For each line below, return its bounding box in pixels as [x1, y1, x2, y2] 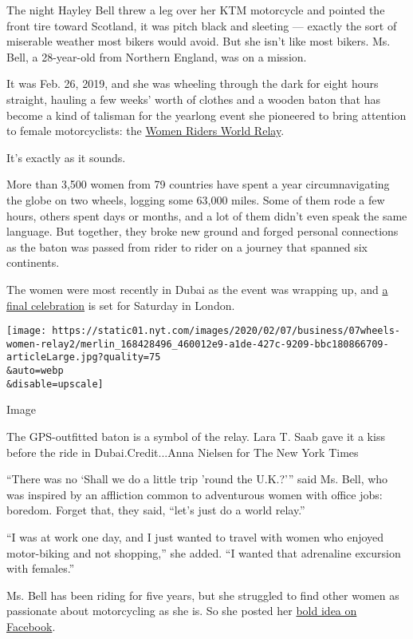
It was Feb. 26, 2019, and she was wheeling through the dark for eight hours [6, 75, 379, 92]
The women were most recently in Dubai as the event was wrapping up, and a [6, 280, 388, 297]
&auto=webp [6, 365, 64, 377]
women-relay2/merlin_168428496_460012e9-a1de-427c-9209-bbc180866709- [6, 338, 389, 350]
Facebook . [6, 617, 56, 634]
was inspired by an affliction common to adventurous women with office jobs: [6, 486, 383, 502]
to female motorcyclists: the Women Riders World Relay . [6, 122, 285, 139]
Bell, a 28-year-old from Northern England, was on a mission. [6, 48, 307, 65]
